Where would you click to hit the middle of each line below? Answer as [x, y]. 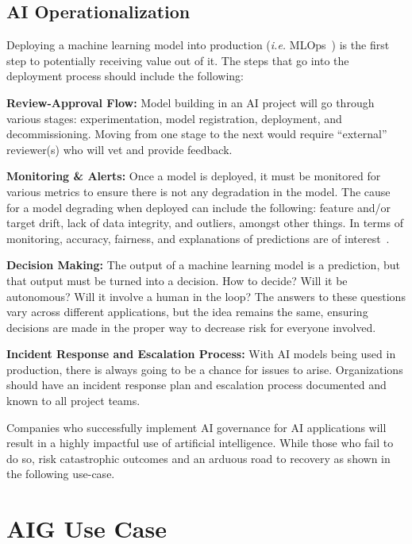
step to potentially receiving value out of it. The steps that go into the [178, 60]
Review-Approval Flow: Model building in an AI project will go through [191, 102]
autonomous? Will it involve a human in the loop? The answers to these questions [206, 296]
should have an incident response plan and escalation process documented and [196, 385]
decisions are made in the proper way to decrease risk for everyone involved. [191, 327]
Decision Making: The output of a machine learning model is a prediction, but [203, 265]
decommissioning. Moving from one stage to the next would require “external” [197, 134]
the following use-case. [61, 474]
